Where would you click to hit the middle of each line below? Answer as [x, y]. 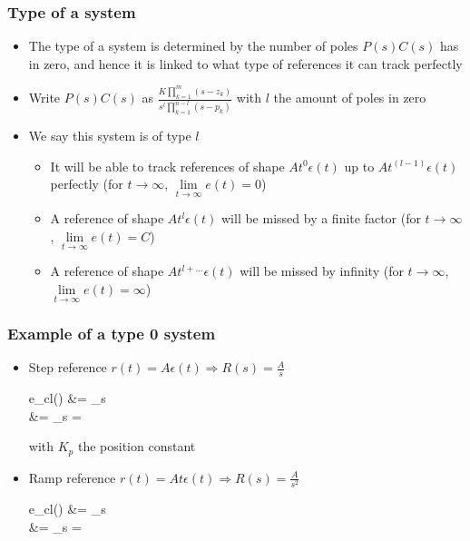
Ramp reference [72, 477]
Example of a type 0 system [112, 334]
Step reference [68, 367]
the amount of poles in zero [350, 98]
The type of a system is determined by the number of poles [193, 46]
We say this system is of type [110, 136]
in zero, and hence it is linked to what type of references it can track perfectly [245, 63]
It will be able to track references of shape [167, 166]
